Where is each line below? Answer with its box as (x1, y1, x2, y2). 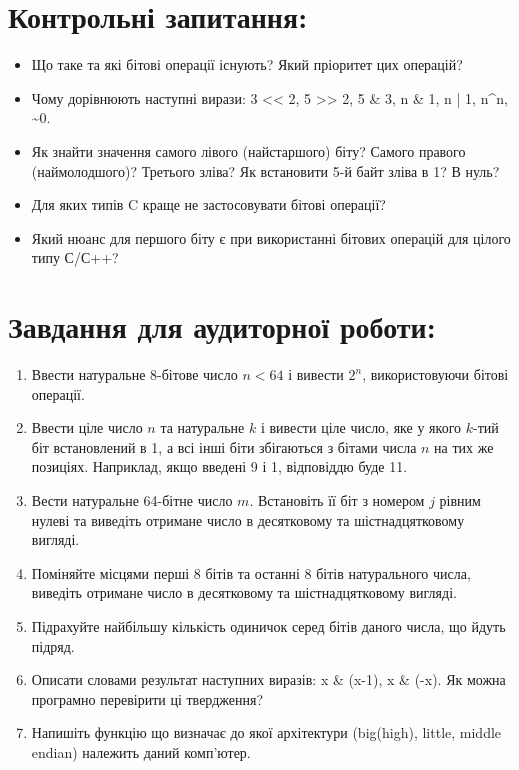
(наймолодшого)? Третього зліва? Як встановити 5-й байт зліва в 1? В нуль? (31, 160, 500, 181)
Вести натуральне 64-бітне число (31, 489, 233, 510)
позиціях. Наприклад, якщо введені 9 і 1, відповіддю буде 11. (31, 456, 408, 477)
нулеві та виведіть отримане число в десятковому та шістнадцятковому (31, 509, 465, 530)
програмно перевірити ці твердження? (31, 688, 264, 709)
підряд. (31, 635, 75, 656)
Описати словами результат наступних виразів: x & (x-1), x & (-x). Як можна (31, 669, 506, 690)
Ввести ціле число (31, 417, 143, 438)
